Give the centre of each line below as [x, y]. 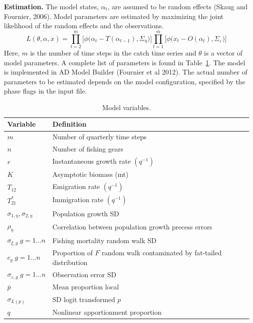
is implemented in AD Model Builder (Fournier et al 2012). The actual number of [126, 72]
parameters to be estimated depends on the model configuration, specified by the [125, 81]
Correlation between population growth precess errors [132, 227]
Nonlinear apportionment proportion [107, 312]
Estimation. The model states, [52, 6]
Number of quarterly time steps [99, 137]
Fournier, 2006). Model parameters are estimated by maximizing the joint [114, 16]
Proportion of [72, 253]
